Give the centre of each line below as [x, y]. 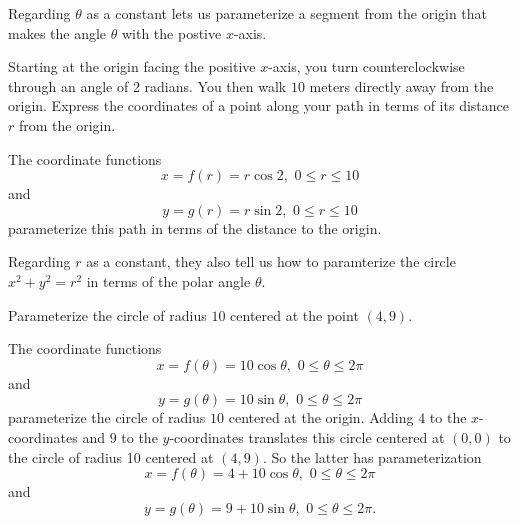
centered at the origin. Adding [321, 417]
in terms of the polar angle [168, 280]
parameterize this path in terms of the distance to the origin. [195, 227]
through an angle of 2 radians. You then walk [147, 85]
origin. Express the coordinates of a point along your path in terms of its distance [258, 105]
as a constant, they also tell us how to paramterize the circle [271, 261]
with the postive [171, 32]
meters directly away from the [401, 85]
